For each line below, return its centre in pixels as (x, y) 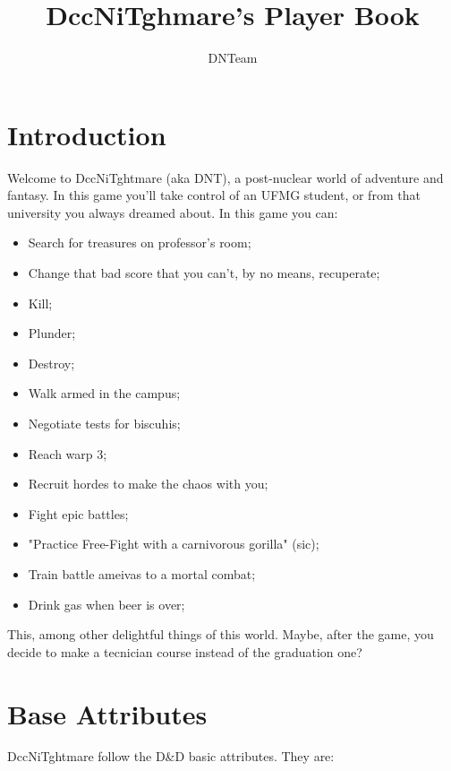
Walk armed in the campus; (104, 393)
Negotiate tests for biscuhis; (104, 423)
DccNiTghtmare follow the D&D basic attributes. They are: (171, 756)
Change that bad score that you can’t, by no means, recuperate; (204, 273)
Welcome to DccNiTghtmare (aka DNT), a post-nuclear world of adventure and (225, 177)
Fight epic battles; (78, 513)
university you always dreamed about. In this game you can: (173, 212)
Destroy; (51, 363)
